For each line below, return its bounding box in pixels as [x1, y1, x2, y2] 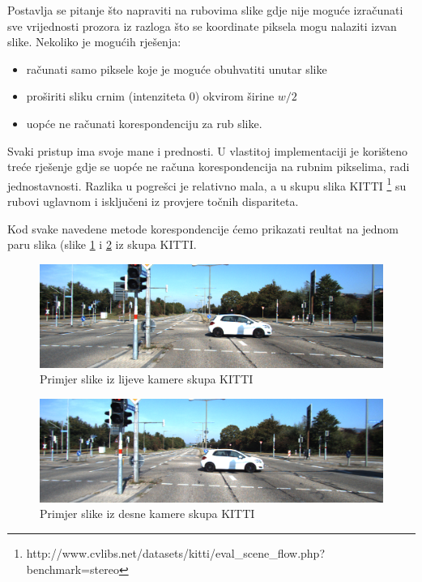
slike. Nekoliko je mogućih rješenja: [7, 33, 181, 50]
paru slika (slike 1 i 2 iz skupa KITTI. [7, 236, 197, 253]
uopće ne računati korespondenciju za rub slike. [26, 114, 262, 131]
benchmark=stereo [26, 560, 119, 577]
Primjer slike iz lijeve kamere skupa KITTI [40, 370, 254, 387]
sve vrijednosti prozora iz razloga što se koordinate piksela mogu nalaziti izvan [7, 17, 397, 34]
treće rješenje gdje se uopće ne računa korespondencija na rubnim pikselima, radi [7, 158, 410, 175]
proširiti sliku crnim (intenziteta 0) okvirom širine [26, 88, 275, 105]
